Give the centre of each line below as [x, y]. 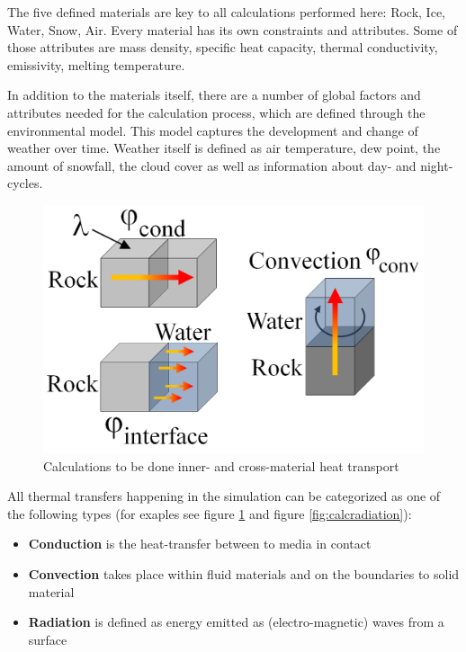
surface [48, 639]
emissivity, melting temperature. [96, 64]
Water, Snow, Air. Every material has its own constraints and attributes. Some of [233, 29]
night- [437, 165]
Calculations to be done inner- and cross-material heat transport [221, 465]
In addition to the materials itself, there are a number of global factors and [214, 95]
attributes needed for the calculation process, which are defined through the [216, 112]
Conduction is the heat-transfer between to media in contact [200, 544]
